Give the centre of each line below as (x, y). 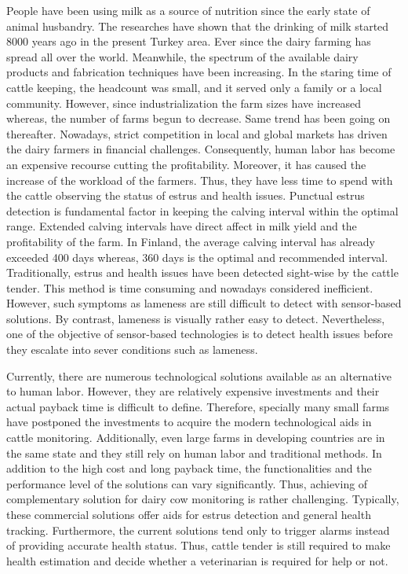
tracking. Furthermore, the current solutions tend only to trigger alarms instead (198, 530)
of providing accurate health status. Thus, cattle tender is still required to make (199, 545)
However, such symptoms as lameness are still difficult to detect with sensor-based (204, 303)
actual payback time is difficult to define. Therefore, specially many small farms (198, 406)
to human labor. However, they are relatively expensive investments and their (193, 391)
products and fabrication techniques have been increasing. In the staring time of (199, 72)
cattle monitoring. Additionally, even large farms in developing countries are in (196, 438)
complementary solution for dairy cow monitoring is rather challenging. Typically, (203, 499)
